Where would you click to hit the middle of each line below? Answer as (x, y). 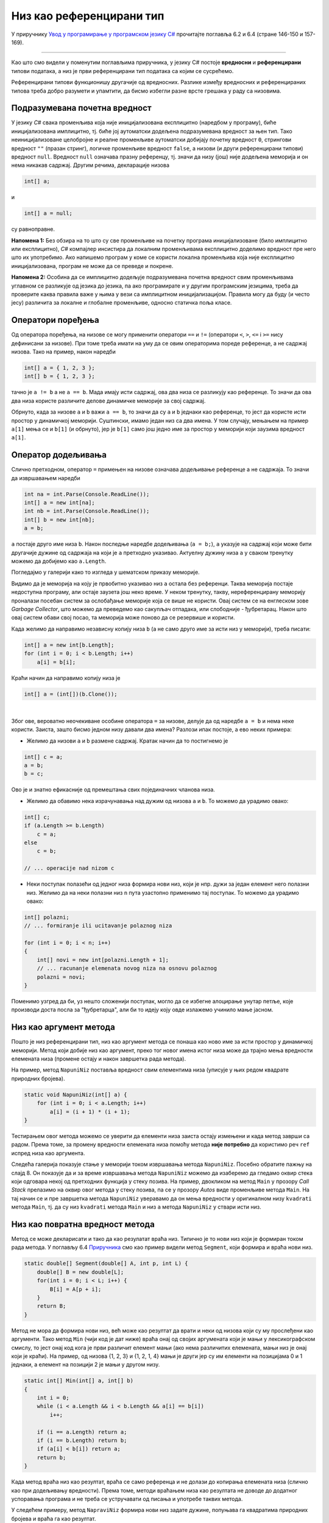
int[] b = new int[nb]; (60, 520)
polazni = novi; (61, 977)
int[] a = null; (48, 214)
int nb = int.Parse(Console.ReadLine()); (87, 511)
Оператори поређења (55, 320)
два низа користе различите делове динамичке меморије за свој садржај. (108, 401)
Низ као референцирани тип (88, 16)
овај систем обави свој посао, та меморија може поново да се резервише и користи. (123, 618)
